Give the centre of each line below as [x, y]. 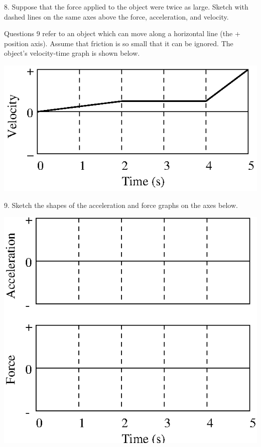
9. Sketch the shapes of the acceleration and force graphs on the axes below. [121, 205]
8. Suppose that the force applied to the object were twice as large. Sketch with [126, 7]
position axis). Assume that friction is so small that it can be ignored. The [119, 43]
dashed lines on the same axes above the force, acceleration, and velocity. [116, 16]
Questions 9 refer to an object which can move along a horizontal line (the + [122, 33]
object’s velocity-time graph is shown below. [72, 53]
